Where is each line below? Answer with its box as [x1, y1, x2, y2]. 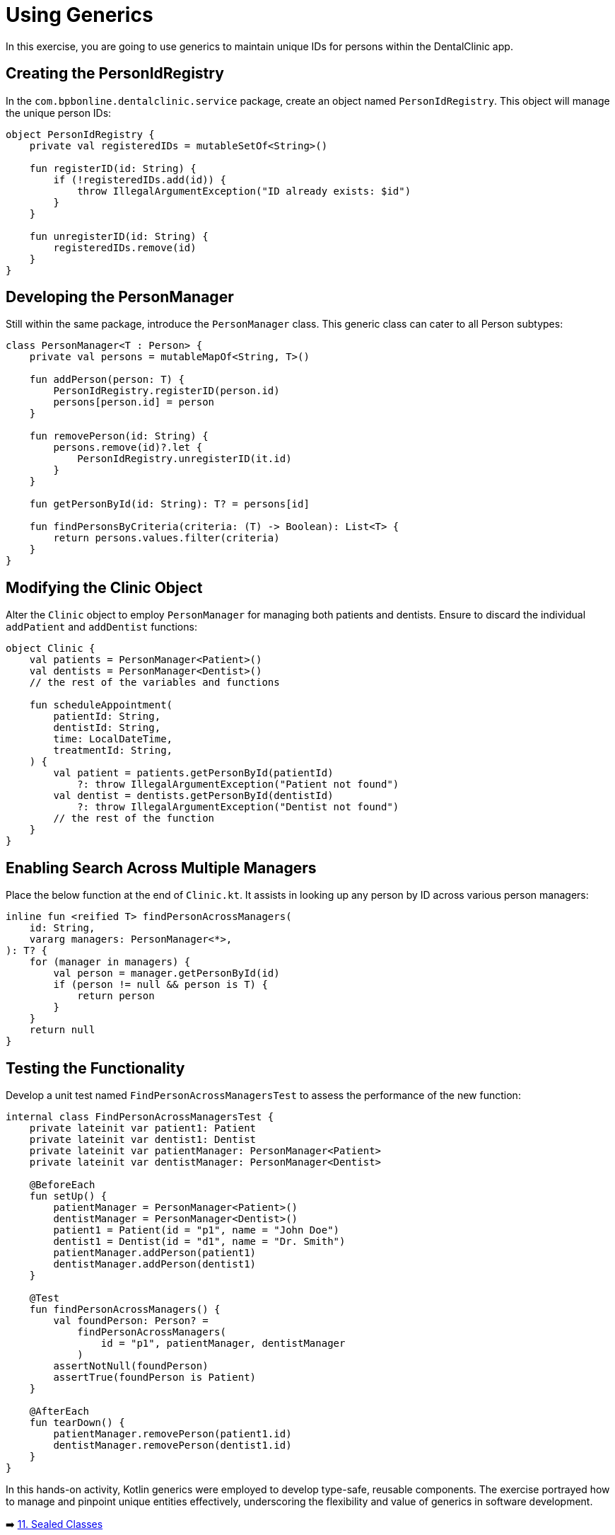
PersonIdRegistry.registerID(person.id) [53, 385, 280, 397]
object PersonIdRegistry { [6, 128, 155, 140]
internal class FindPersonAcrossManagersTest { [6, 1110, 274, 1122]
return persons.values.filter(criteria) [53, 532, 280, 544]
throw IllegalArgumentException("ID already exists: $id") [77, 185, 411, 197]
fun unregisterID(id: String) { [29, 230, 209, 242]
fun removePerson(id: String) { [29, 430, 209, 442]
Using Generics [6, 3, 153, 27]
